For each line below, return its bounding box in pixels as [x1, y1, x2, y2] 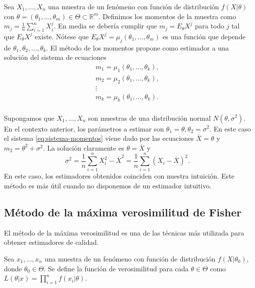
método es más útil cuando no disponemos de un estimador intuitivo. [4, 181, 212, 191]
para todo [195, 21, 224, 31]
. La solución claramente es [43, 142, 125, 153]
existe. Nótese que [34, 31, 89, 41]
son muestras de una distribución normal [88, 112, 211, 123]
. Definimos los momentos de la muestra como [98, 11, 236, 21]
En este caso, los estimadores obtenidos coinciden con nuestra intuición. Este [4, 171, 235, 181]
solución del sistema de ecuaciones [4, 52, 106, 62]
